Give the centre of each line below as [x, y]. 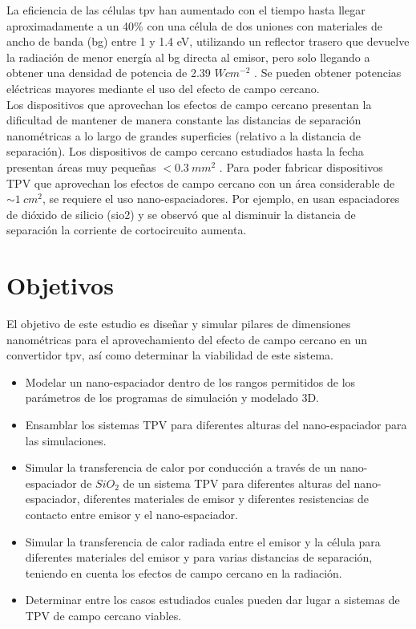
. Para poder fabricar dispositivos [301, 166]
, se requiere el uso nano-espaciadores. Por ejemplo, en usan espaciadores [221, 199]
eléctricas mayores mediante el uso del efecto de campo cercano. [163, 88]
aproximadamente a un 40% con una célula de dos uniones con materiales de [194, 25]
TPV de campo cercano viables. [103, 615]
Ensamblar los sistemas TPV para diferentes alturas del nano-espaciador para [216, 424]
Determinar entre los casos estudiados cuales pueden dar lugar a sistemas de [212, 600]
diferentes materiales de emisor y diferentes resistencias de [226, 499]
